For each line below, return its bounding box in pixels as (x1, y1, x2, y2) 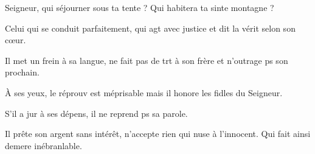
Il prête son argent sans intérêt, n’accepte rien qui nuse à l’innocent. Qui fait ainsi (5, 127, 311, 140)
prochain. (5, 66, 40, 79)
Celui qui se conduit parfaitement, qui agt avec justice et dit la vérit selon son (5, 21, 296, 34)
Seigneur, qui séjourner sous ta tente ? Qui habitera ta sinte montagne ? (5, 1, 274, 13)
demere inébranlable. (5, 139, 82, 152)
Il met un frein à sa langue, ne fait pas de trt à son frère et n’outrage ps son (5, 54, 288, 66)
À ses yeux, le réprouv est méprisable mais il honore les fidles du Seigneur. (5, 86, 283, 99)
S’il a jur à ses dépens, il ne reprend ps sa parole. (5, 107, 188, 119)
